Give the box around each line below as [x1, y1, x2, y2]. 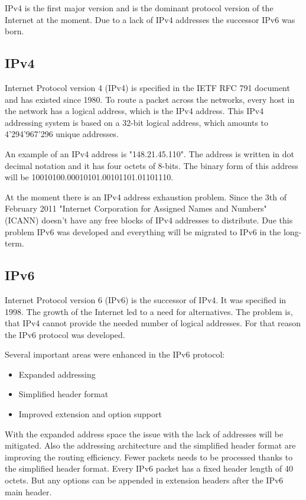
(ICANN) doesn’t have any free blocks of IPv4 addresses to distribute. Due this [5, 213, 293, 226]
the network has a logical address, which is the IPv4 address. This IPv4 [5, 105, 264, 117]
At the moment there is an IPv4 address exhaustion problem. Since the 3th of [5, 190, 287, 203]
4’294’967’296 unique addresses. [5, 128, 119, 140]
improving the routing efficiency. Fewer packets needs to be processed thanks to [5, 450, 293, 463]
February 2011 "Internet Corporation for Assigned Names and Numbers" [5, 202, 267, 215]
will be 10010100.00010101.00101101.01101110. [5, 171, 174, 183]
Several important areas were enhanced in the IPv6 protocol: [5, 348, 225, 361]
